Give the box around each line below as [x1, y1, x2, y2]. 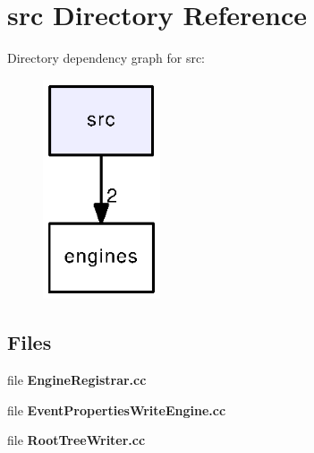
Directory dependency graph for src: [7, 48, 205, 67]
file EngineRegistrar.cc [7, 370, 147, 389]
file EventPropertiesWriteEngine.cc [7, 400, 226, 419]
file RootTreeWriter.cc [7, 431, 146, 449]
